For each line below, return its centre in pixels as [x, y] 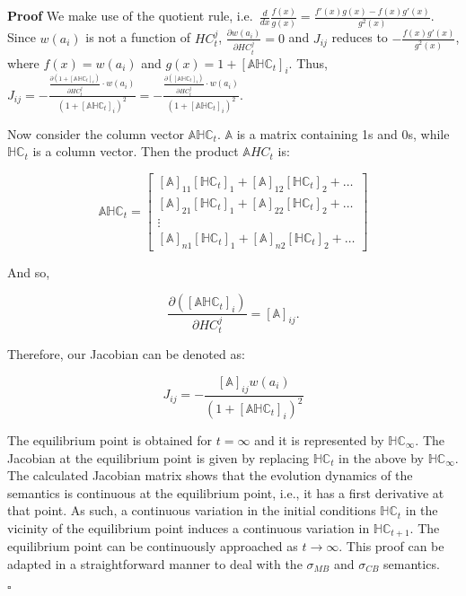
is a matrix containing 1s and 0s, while [343, 133]
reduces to [360, 37]
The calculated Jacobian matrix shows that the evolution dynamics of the [210, 475]
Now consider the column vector [96, 133]
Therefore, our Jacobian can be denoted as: [126, 354]
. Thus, [308, 62]
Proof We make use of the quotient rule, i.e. [130, 16]
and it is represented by [319, 440]
